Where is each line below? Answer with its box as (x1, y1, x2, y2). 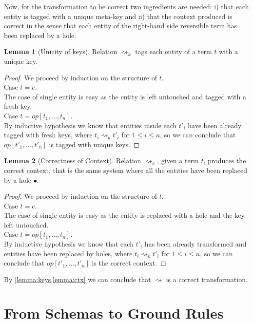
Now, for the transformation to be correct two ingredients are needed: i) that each (4, 1, 249, 11)
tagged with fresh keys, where (4, 130, 93, 140)
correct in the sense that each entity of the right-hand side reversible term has (4, 20, 237, 31)
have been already (188, 120, 242, 130)
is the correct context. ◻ (92, 258, 166, 268)
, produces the (203, 155, 246, 166)
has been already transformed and (144, 239, 247, 249)
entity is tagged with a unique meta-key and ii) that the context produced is (4, 11, 233, 21)
